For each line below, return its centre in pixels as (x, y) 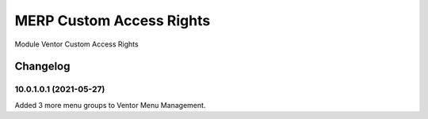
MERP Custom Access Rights (113, 20)
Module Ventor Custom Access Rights (76, 44)
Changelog (42, 67)
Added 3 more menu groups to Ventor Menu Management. (110, 105)
